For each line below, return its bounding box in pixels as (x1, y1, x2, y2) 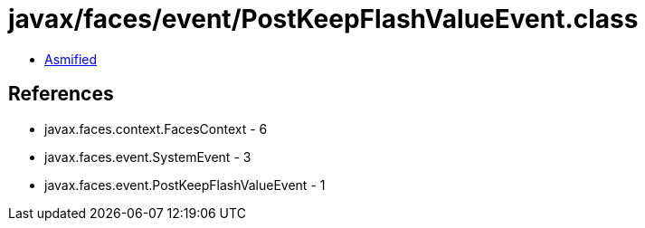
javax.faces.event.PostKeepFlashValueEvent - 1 (44, 176, 326, 193)
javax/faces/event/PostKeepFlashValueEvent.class (8, 4, 639, 34)
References (8, 82, 114, 106)
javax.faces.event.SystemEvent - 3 (44, 148, 251, 165)
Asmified (44, 51, 98, 67)
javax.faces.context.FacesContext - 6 (44, 120, 268, 137)
